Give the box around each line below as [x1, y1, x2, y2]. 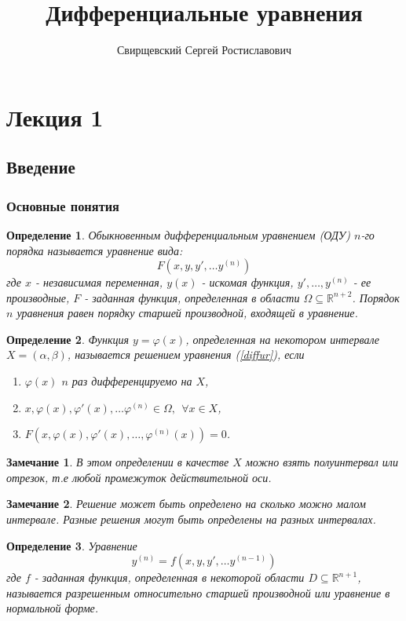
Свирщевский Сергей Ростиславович [117, 42, 291, 58]
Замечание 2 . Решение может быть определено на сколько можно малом [6, 495, 366, 512]
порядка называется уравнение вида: [6, 242, 183, 258]
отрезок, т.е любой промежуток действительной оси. [6, 469, 272, 485]
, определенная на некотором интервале [185, 331, 380, 347]
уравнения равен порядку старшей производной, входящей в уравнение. [16, 305, 358, 321]
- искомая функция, [201, 274, 294, 290]
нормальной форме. [6, 600, 99, 616]
